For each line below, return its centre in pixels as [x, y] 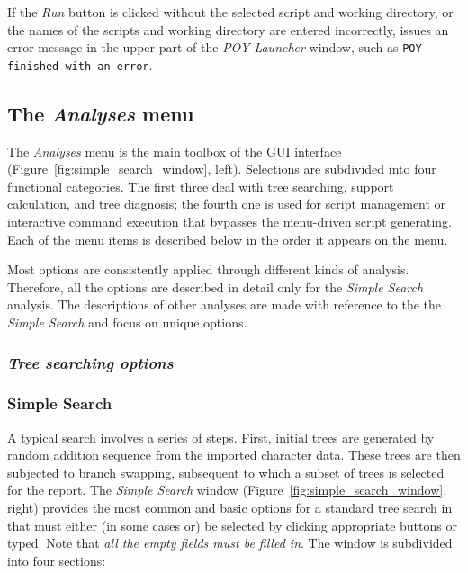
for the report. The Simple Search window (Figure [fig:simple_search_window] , [227, 490]
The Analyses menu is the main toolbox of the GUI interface [175, 151]
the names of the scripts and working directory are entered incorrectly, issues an [228, 29]
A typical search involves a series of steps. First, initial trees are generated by [221, 437]
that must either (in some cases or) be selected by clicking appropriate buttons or [232, 525]
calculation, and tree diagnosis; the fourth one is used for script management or [227, 204]
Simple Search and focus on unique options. [127, 322]
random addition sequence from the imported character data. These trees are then [234, 455]
